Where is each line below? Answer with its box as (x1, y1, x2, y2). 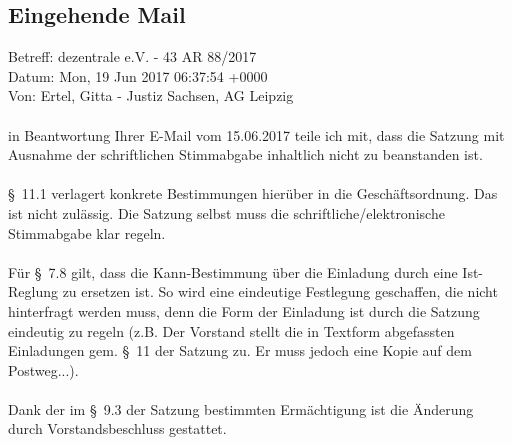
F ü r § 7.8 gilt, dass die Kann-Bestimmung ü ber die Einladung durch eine (8, 261, 458, 282)
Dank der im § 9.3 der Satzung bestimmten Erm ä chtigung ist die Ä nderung (8, 398, 474, 419)
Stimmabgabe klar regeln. (8, 222, 166, 243)
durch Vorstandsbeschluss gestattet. (8, 418, 227, 439)
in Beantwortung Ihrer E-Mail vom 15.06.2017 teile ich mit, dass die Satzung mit (8, 124, 505, 145)
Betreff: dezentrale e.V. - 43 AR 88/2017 (8, 46, 257, 67)
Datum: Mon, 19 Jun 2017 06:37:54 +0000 (8, 65, 268, 86)
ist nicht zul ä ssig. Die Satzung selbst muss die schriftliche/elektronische (8, 202, 445, 223)
